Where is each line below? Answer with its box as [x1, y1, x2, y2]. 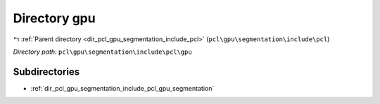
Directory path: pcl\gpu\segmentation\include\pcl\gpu [13, 47, 193, 56]
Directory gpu [13, 10, 96, 26]
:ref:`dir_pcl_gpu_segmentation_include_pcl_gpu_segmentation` [30, 84, 215, 92]
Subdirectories [13, 66, 80, 77]
